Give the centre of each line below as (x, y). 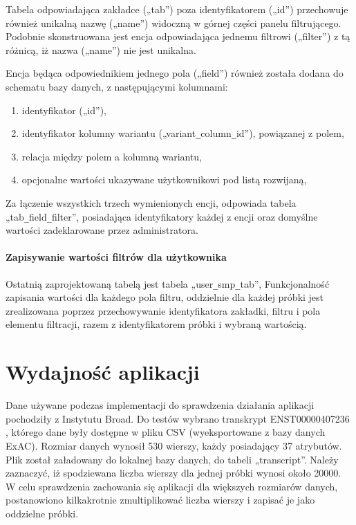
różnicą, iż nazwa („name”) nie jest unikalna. (101, 49)
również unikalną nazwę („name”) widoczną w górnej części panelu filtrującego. (174, 22)
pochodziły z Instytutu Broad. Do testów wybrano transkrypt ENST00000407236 (178, 418)
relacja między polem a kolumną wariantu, (112, 156)
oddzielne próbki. (42, 513)
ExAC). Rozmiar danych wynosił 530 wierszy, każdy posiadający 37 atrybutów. (174, 445)
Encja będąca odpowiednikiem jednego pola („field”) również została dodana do (175, 73)
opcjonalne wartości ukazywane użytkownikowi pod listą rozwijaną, (164, 179)
